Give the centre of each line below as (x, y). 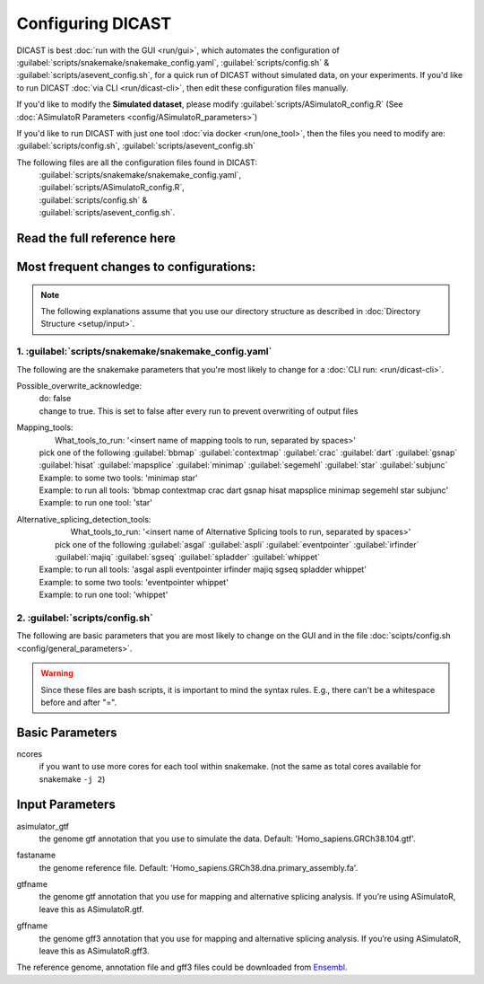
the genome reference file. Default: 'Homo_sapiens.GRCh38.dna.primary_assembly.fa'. (199, 867)
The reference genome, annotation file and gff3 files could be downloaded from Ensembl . (182, 967)
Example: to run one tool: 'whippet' (104, 595)
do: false (55, 399)
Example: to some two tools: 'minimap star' (119, 478)
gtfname (32, 884)
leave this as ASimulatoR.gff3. (94, 951)
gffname (32, 926)
